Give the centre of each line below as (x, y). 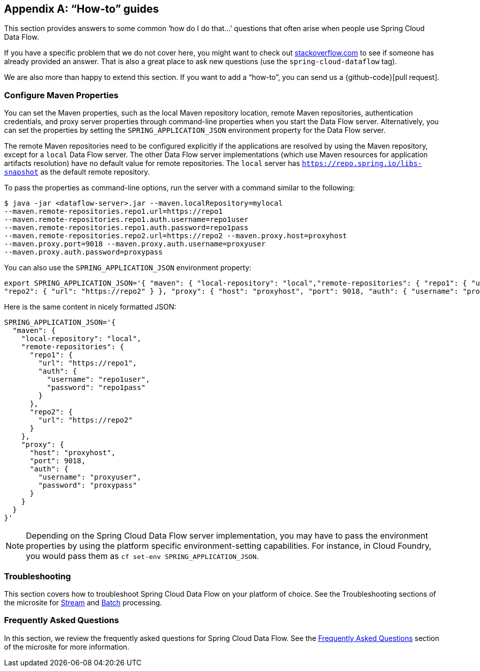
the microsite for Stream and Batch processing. (83, 602)
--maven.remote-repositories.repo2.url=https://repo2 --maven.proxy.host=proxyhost (176, 236)
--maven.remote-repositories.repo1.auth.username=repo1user (126, 220)
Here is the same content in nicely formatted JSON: (90, 307)
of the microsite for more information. (67, 647)
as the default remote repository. (95, 172)
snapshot (21, 172)
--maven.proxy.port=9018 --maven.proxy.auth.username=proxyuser (135, 244)
